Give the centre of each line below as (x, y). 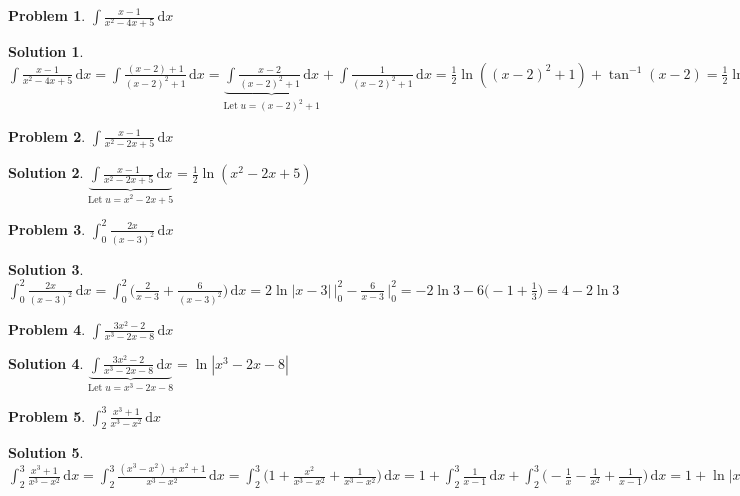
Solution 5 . (46, 452)
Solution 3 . (46, 268)
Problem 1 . (47, 15)
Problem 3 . (47, 228)
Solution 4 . (46, 362)
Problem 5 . (47, 415)
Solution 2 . (46, 172)
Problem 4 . (47, 328)
